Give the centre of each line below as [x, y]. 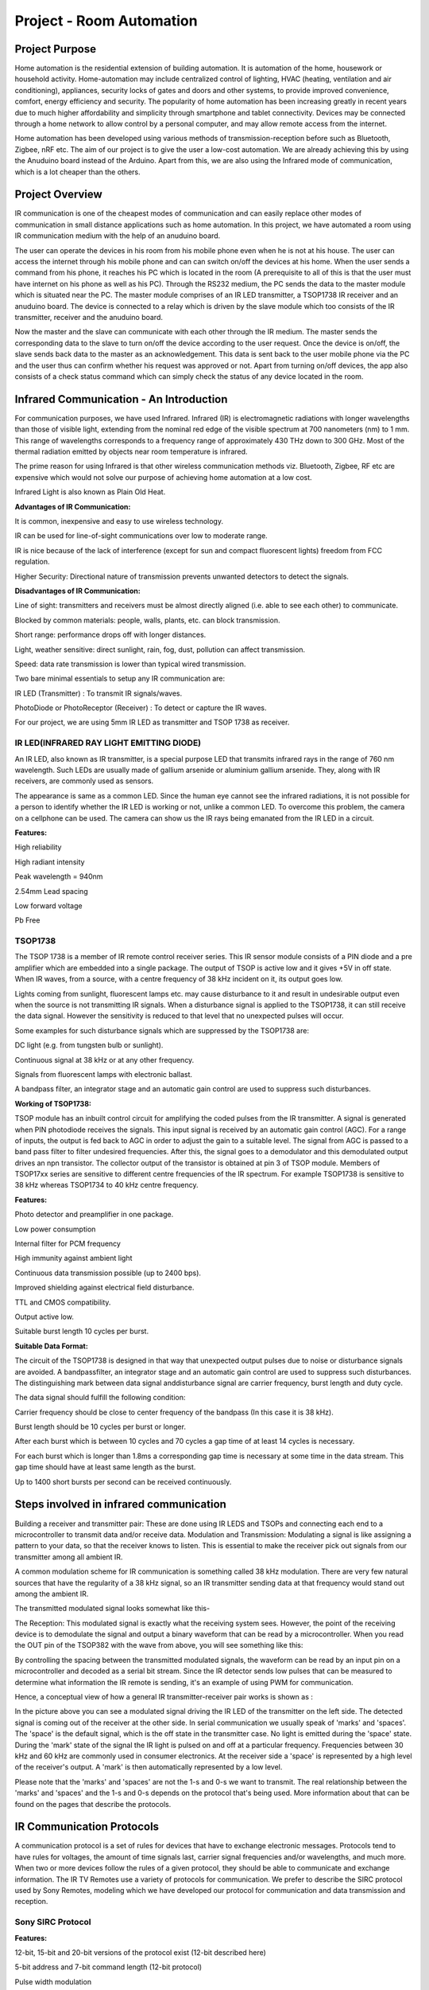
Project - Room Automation [106, 21]
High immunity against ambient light [73, 1258]
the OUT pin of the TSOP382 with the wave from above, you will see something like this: [159, 1645]
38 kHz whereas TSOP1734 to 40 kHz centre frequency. [106, 1185]
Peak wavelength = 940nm [59, 876]
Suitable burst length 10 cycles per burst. [82, 1331]
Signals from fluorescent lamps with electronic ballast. [104, 1074]
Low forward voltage [48, 905]
